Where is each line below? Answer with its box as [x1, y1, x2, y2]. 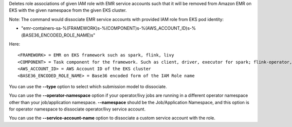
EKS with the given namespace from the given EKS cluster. [9, 7, 127, 13]
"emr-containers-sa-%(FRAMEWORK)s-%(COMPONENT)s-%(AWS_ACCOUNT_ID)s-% [21, 25, 196, 31]
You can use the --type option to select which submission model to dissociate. [9, 83, 167, 90]
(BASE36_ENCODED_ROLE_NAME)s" [21, 32, 95, 38]
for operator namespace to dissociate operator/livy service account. [9, 106, 146, 112]
